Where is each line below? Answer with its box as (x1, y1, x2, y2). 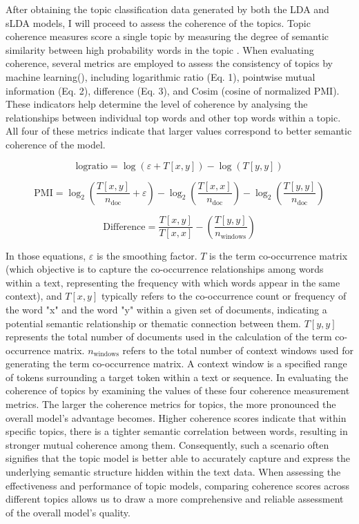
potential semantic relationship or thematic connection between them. (6, 316, 301, 330)
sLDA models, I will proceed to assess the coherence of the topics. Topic (6, 15, 311, 30)
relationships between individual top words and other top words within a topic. (6, 110, 341, 124)
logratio (75, 161, 108, 171)
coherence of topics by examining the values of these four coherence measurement (6, 383, 350, 398)
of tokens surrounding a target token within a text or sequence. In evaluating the (6, 369, 349, 384)
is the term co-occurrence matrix (209, 248, 348, 262)
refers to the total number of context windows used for (122, 342, 353, 357)
